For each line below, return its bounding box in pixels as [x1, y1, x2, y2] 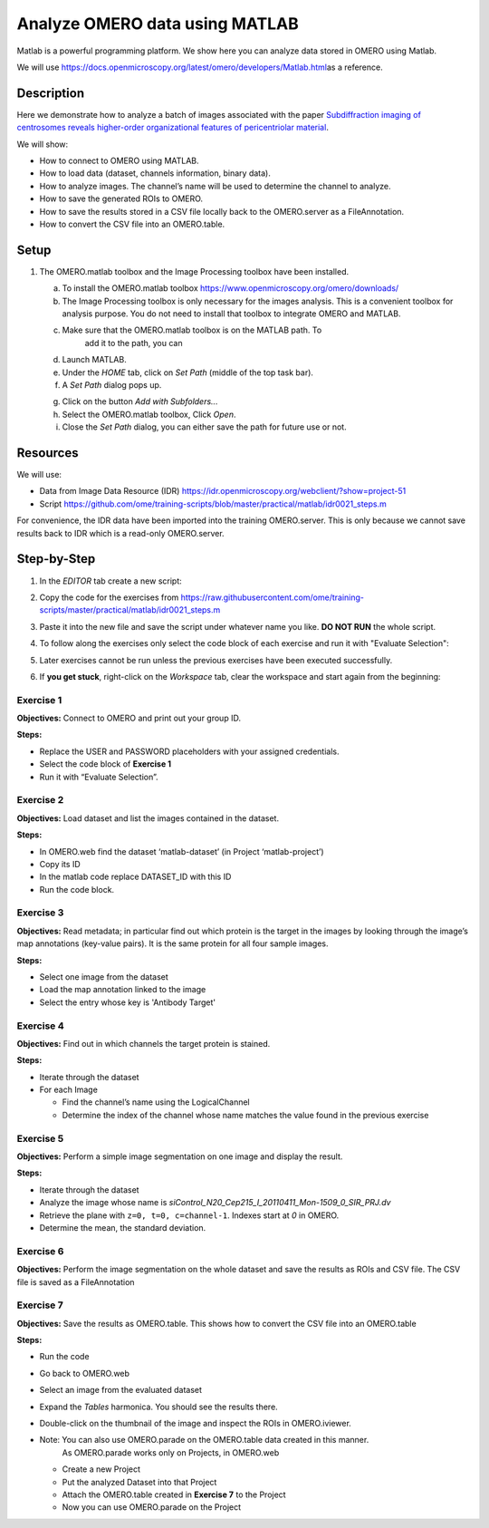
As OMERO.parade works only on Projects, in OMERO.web [62, 1446, 280, 1458]
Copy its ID [39, 858, 81, 869]
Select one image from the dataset [39, 972, 169, 982]
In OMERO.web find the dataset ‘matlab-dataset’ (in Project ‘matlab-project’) [39, 846, 325, 856]
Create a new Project [62, 1464, 140, 1475]
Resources [16, 445, 79, 460]
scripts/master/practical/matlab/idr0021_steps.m [39, 604, 221, 615]
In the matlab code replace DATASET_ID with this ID [39, 871, 232, 883]
